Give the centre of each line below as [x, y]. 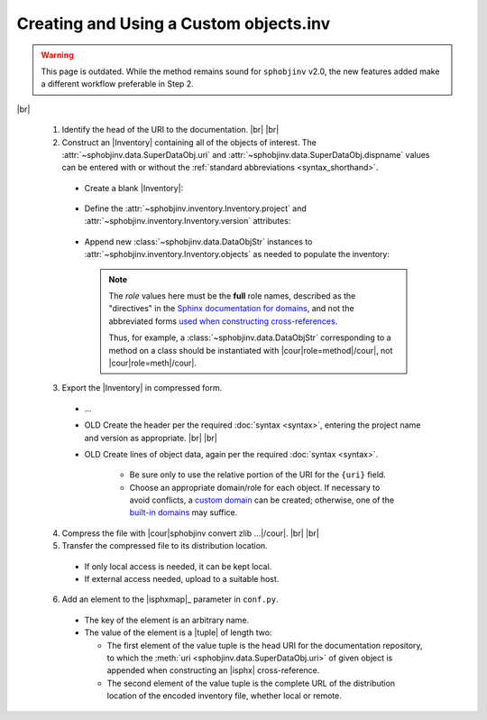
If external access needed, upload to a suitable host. [182, 579]
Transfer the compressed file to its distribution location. [165, 546]
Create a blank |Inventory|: [134, 188]
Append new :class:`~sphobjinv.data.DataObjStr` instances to [198, 241]
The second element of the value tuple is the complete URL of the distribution [251, 683]
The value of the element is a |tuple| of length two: [178, 632]
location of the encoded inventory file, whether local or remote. [224, 696]
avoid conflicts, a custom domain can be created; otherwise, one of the [262, 500]
